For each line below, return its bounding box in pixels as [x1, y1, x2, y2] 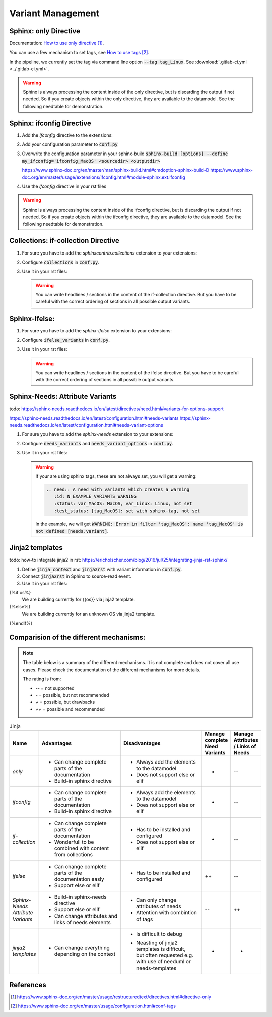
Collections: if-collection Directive [9, 236, 119, 245]
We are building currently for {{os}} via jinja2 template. [22, 596, 135, 603]
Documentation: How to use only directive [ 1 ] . [9, 40, 104, 46]
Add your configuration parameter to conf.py [22, 141, 118, 147]
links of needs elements [54, 919, 111, 926]
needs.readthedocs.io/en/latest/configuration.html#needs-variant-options [9, 422, 163, 428]
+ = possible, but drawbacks [35, 699, 95, 705]
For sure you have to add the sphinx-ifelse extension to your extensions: [22, 328, 172, 334]
